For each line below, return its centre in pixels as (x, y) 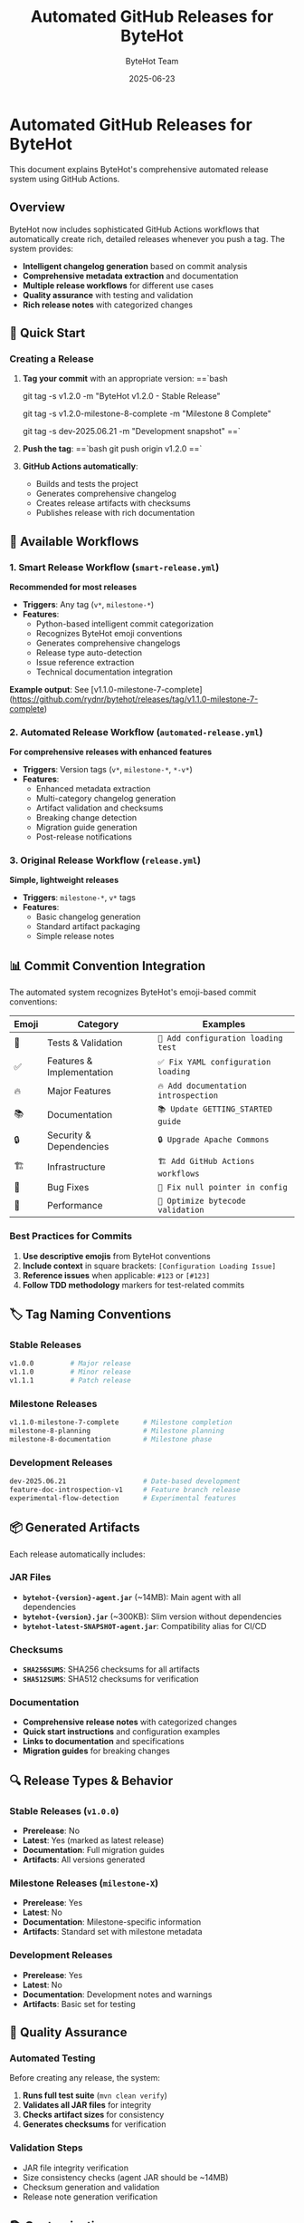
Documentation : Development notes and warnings (117, 1994)
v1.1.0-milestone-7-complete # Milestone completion (121, 1422)
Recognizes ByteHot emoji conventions (109, 633)
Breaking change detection (86, 818)
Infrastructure (76, 1167)
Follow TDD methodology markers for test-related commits (133, 1285)
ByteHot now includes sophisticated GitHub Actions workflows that (134, 229)
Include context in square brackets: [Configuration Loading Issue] (149, 1266)
